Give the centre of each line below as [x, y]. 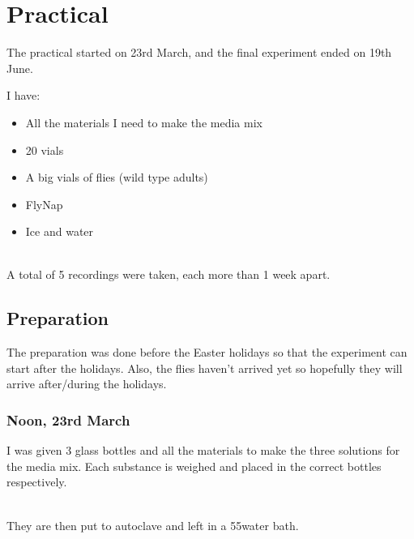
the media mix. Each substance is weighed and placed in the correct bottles [194, 466]
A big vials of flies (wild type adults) [117, 177]
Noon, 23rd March [68, 419]
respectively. [37, 482]
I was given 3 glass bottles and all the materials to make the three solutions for [203, 450]
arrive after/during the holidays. [87, 384]
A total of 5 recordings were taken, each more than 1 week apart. [169, 274]
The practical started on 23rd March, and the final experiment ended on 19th [199, 52]
